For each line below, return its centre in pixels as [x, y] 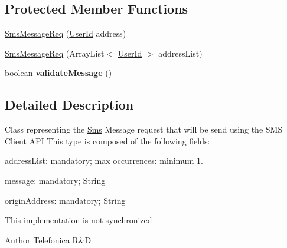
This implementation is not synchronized [79, 220]
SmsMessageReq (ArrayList [55, 53]
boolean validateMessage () [58, 73]
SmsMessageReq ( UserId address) [66, 33]
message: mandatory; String [55, 180]
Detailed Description [69, 105]
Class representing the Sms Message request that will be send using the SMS [144, 129]
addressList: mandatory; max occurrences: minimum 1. [104, 161]
